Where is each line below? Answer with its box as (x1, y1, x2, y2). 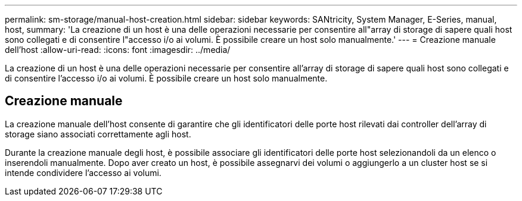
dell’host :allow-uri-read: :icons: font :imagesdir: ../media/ (5, 45, 231, 55)
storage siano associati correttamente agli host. (5, 128, 191, 139)
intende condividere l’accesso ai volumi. (5, 167, 161, 178)
